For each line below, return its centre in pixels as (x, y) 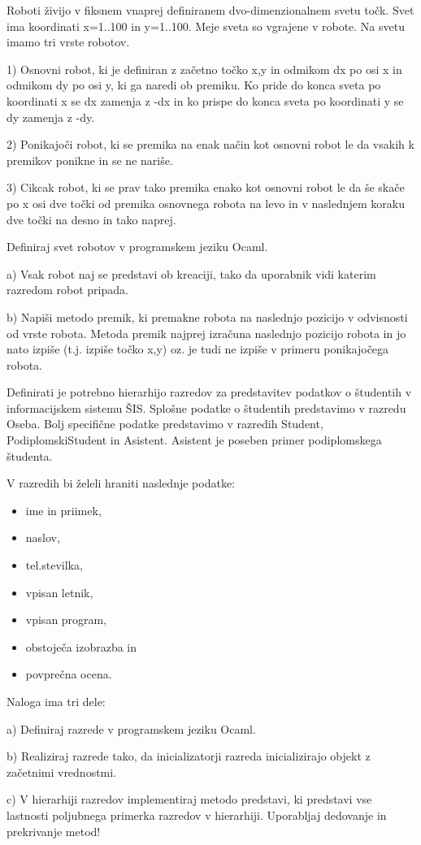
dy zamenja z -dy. (51, 117)
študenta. (30, 455)
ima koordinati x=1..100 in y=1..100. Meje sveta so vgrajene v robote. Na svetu (206, 26)
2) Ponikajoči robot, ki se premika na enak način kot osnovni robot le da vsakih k (210, 144)
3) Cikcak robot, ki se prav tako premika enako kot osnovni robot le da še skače (206, 187)
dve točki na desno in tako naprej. (91, 219)
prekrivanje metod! (54, 831)
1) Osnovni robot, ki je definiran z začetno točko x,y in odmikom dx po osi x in (204, 69)
